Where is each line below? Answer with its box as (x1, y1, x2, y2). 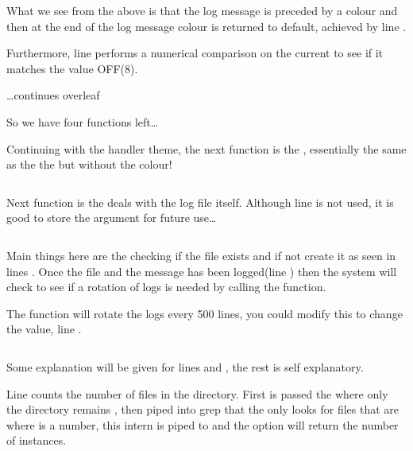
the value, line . (6, 321, 82, 337)
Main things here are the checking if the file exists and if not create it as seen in (6, 247, 396, 263)
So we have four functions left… (6, 113, 159, 130)
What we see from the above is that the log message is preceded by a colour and (6, 2, 398, 18)
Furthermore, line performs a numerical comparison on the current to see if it (6, 45, 384, 61)
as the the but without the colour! (6, 156, 172, 173)
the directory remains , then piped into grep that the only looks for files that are (6, 401, 399, 418)
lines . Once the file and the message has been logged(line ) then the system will (6, 262, 397, 279)
